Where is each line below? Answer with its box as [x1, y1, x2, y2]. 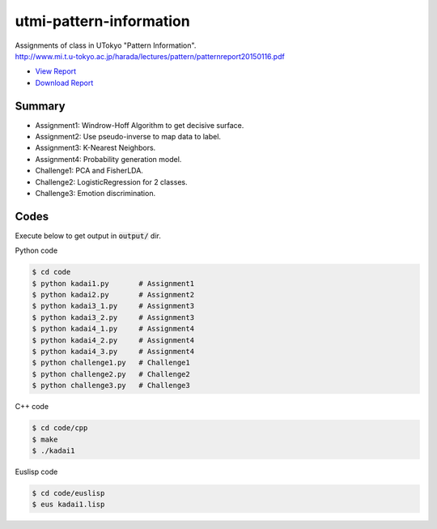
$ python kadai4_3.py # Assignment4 [32, 347, 194, 356]
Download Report [35, 78, 94, 87]
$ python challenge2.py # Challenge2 [32, 369, 190, 378]
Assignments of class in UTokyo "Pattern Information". [15, 41, 197, 50]
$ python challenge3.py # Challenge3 [32, 381, 190, 390]
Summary [15, 99, 66, 113]
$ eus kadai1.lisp [32, 500, 105, 510]
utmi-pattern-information [15, 12, 190, 30]
